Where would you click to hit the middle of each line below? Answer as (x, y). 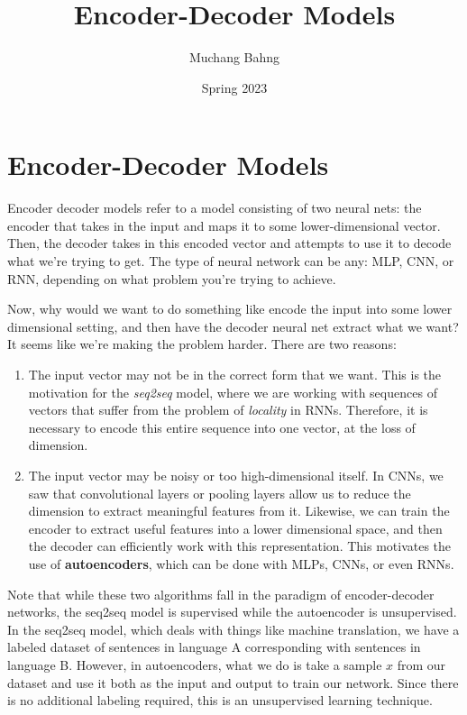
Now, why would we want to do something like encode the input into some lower (230, 309)
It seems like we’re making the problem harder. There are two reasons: (202, 344)
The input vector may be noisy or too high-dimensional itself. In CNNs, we (236, 475)
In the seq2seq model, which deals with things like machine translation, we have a (233, 629)
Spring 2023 (234, 87)
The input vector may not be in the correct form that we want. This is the (235, 374)
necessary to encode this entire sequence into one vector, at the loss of (222, 427)
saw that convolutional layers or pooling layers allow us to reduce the (220, 493)
